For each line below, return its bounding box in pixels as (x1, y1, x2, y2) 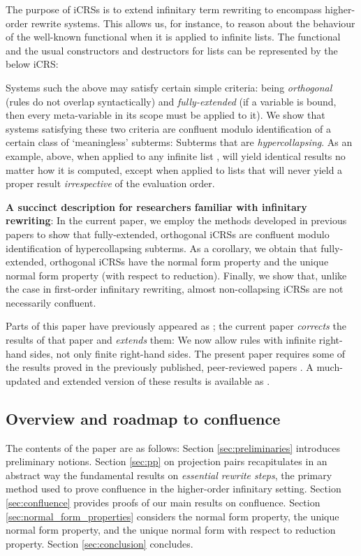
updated (6, 373, 41, 388)
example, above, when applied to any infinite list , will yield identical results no (6, 148, 346, 163)
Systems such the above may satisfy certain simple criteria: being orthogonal (6, 80, 332, 94)
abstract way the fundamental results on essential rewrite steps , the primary (6, 467, 332, 482)
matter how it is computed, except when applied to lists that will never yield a (6, 162, 343, 177)
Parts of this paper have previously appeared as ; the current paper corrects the (6, 319, 346, 333)
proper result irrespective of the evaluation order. (6, 176, 215, 191)
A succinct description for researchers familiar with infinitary (6, 199, 307, 214)
